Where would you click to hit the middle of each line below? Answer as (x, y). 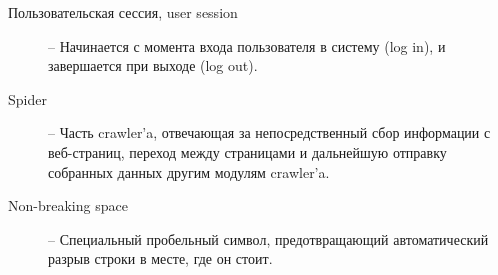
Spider (27, 98)
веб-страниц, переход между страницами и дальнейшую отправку (247, 151)
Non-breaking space (68, 205)
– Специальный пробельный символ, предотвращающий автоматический (268, 238)
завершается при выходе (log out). (153, 65)
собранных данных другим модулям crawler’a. (189, 171)
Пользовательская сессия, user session (123, 12)
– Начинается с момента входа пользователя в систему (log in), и (247, 45)
